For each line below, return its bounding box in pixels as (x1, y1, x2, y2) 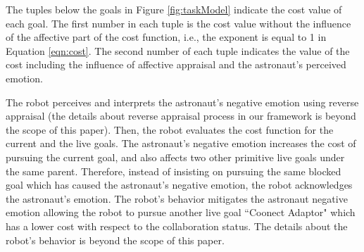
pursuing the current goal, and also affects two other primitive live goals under (6, 149, 345, 164)
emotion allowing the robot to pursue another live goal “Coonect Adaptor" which (6, 205, 356, 220)
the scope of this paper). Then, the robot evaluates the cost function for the (6, 122, 334, 137)
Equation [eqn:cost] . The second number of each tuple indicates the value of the (6, 43, 350, 58)
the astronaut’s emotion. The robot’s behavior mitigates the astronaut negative (6, 191, 348, 206)
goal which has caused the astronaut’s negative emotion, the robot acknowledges (6, 177, 353, 192)
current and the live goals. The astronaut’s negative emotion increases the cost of (6, 136, 356, 151)
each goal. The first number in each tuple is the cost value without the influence (6, 15, 351, 30)
